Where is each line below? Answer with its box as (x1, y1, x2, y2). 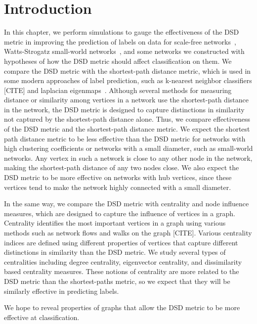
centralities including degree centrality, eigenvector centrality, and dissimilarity (4, 256, 242, 267)
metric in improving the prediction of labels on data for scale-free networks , (4, 36, 236, 46)
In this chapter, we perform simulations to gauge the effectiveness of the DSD (4, 27, 239, 37)
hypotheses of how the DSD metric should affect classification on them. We (4, 55, 232, 66)
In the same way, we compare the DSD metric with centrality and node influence (4, 198, 249, 209)
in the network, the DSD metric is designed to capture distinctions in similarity (4, 104, 245, 114)
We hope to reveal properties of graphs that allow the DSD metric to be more (4, 302, 240, 313)
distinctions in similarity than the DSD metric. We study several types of (4, 247, 226, 257)
